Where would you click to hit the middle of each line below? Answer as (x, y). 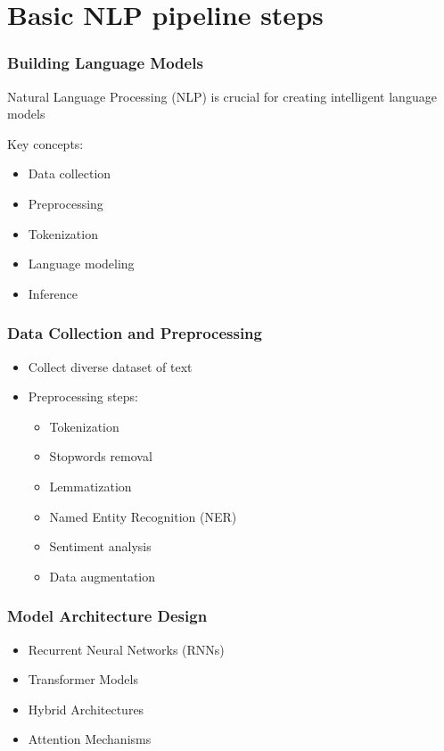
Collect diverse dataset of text (110, 366)
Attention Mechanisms (90, 739)
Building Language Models (105, 63)
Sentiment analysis (100, 546)
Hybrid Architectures (86, 709)
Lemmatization (90, 486)
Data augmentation (103, 576)
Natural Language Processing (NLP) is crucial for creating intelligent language (222, 96)
